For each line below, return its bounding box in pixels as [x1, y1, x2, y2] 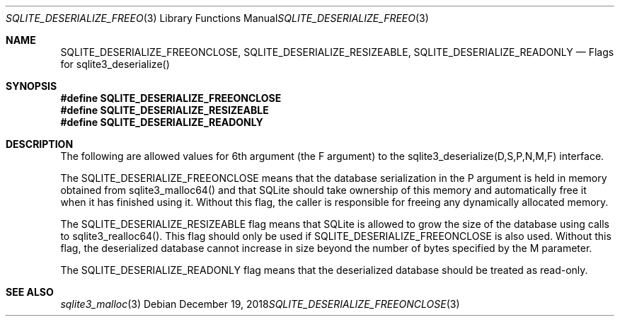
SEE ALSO [6, 286, 54, 298]
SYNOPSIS [6, 80, 57, 92]
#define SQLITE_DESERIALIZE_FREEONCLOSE [60, 92, 282, 104]
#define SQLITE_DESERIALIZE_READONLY [60, 116, 263, 128]
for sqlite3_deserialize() [60, 58, 170, 70]
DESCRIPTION [6, 138, 74, 150]
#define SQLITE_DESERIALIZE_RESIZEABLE [60, 104, 269, 116]
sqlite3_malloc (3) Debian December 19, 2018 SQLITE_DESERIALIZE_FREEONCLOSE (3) [60, 298, 460, 310]
